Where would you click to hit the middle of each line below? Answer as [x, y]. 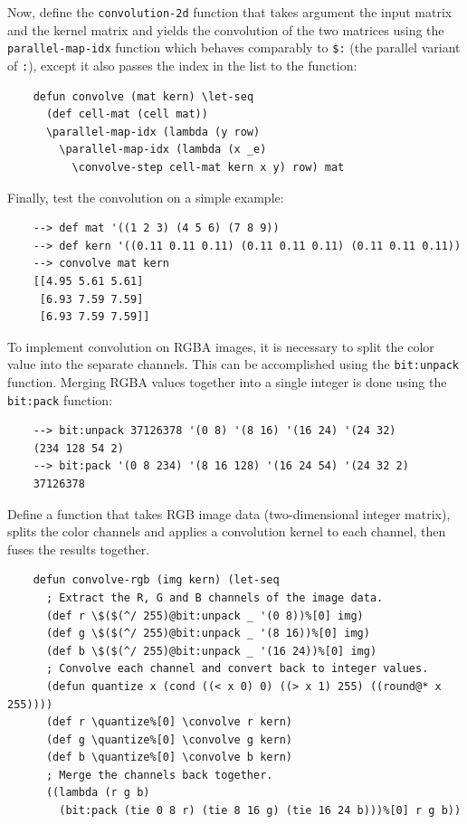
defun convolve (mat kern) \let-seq [143, 96]
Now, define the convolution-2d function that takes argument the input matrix [230, 12]
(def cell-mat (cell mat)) [127, 114]
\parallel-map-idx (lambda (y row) [153, 132]
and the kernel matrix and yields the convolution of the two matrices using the [226, 29]
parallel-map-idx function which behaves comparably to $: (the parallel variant [234, 47]
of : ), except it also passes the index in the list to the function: [182, 65]
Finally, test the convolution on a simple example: [146, 197]
